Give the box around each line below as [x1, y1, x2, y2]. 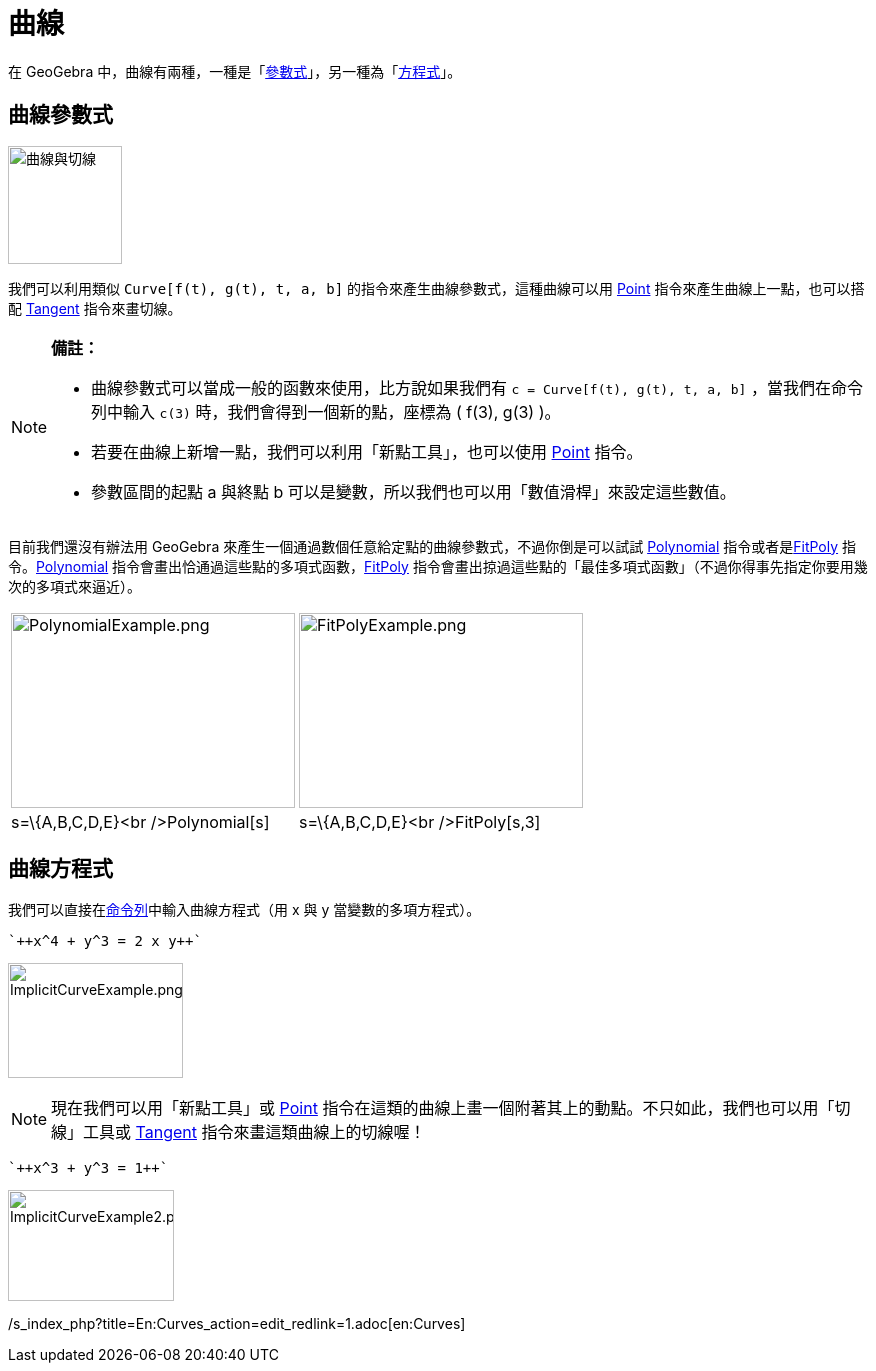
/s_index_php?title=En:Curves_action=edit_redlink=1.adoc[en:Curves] [8, 1315, 466, 1333]
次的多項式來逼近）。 [8, 577, 141, 595]
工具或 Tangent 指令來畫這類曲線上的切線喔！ [83, 1122, 426, 1143]
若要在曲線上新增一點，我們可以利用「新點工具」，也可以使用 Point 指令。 [91, 441, 643, 462]
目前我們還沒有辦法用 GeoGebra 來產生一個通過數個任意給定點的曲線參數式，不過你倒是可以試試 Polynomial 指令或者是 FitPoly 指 [8, 537, 856, 555]
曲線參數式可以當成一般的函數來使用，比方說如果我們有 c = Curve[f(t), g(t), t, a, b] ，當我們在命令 [91, 377, 863, 398]
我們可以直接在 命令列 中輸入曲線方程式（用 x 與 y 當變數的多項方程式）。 [8, 901, 481, 919]
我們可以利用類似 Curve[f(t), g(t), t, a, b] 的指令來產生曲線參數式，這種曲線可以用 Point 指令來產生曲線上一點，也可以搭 [8, 279, 865, 297]
